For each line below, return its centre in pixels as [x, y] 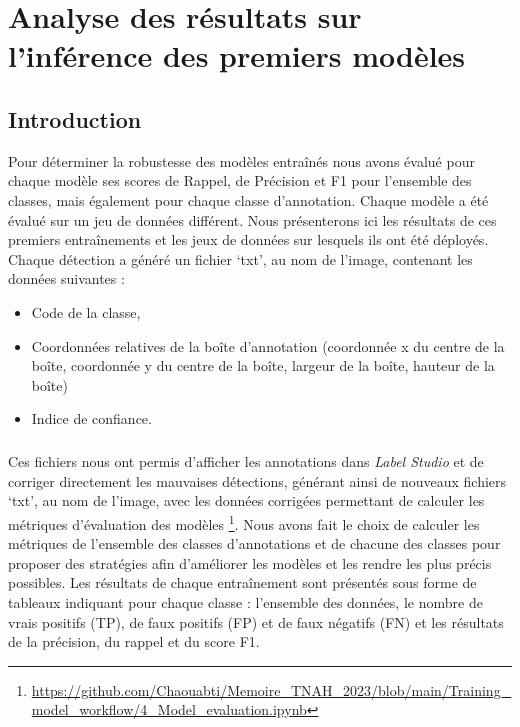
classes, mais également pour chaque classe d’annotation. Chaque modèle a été [248, 199]
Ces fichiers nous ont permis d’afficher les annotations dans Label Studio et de [246, 461]
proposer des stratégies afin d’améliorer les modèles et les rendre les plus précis [250, 562]
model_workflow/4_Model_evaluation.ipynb [169, 709]
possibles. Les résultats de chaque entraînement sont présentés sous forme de [242, 582]
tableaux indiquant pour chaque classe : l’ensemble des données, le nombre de [245, 602]
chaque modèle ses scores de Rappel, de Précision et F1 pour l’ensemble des [240, 180]
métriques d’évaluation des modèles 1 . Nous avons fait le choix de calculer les [244, 522]
